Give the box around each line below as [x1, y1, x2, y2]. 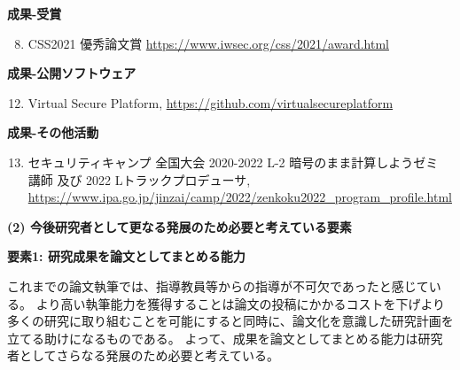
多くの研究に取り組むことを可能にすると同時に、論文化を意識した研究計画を [7, 312, 454, 330]
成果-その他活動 [7, 123, 99, 142]
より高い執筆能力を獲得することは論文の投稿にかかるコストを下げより [35, 294, 446, 312]
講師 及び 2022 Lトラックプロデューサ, [27, 170, 251, 189]
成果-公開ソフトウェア [7, 64, 136, 82]
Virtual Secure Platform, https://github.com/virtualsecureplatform [27, 93, 394, 112]
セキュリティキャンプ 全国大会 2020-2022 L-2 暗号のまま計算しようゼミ [27, 152, 439, 171]
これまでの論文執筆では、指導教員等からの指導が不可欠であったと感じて [7, 276, 429, 295]
